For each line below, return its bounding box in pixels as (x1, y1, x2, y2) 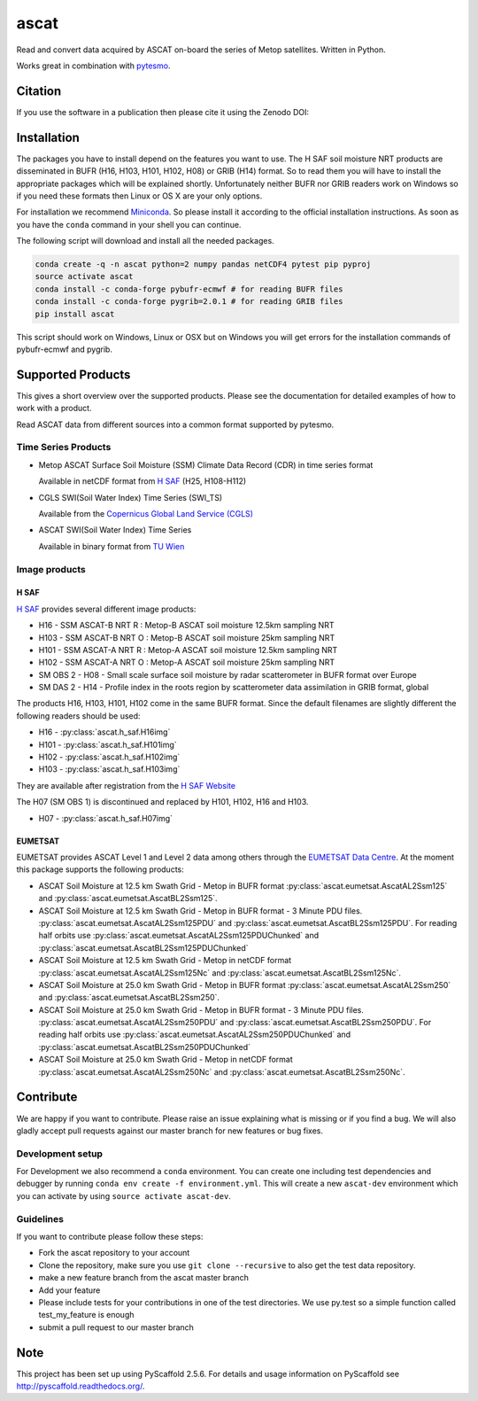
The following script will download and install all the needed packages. (16, 236, 274, 246)
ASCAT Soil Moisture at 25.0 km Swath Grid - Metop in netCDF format (38, 1055, 294, 1065)
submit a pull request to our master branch (38, 1321, 195, 1333)
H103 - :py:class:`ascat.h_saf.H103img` (38, 764, 181, 774)
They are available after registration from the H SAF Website (16, 780, 236, 790)
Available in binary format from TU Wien (38, 541, 185, 551)
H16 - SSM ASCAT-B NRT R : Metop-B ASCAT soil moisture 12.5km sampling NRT (38, 620, 335, 631)
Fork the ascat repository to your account (38, 1248, 190, 1258)
